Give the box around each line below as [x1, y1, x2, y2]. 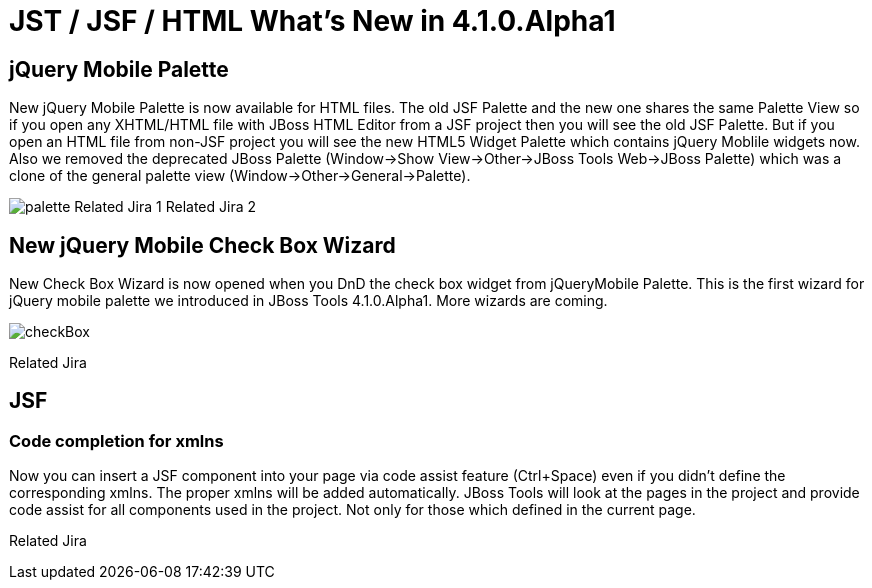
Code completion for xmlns [9, 430, 224, 451]
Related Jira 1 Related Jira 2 [74, 198, 256, 216]
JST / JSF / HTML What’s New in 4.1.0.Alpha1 [9, 4, 616, 38]
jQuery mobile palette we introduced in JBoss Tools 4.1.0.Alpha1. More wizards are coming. [9, 292, 608, 310]
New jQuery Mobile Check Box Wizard [9, 232, 396, 258]
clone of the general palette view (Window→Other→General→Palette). [9, 167, 471, 185]
